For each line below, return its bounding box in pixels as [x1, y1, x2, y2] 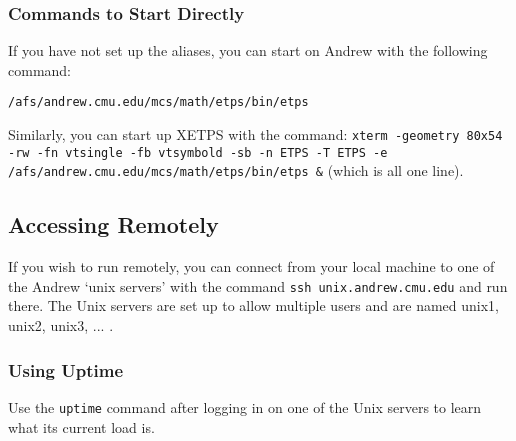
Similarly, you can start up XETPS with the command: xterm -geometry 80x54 [8, 124, 503, 145]
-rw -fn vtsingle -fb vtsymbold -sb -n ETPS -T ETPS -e [8, 145, 388, 160]
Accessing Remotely [8, 209, 219, 240]
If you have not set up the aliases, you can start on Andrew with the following [8, 40, 488, 61]
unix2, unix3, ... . [8, 315, 114, 336]
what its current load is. [8, 416, 155, 437]
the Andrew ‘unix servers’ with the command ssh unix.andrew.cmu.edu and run [8, 275, 508, 296]
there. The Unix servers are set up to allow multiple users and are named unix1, [8, 295, 499, 316]
